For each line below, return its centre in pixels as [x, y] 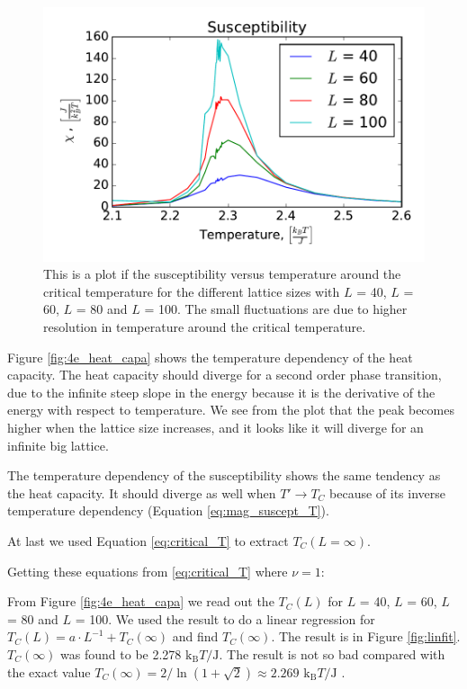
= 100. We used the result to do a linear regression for [225, 618]
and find [195, 636]
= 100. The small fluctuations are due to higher [276, 309]
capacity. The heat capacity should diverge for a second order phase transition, [225, 375]
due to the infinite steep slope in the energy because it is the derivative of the [221, 392]
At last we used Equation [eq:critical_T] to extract [148, 540]
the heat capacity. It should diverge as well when [142, 492]
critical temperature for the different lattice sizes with [192, 291]
